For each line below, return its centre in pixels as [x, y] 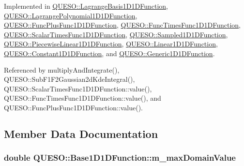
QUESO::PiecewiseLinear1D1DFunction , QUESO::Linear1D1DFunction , [111, 44]
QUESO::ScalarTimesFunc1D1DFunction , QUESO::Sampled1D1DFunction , [116, 34]
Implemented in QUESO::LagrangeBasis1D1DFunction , [86, 6]
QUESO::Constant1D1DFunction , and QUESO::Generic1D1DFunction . [109, 53]
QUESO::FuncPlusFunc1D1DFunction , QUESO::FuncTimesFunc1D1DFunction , [122, 25]
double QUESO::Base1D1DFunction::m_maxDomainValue [120, 158]
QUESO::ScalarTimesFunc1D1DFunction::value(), [78, 88]
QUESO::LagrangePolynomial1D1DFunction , [71, 15]
